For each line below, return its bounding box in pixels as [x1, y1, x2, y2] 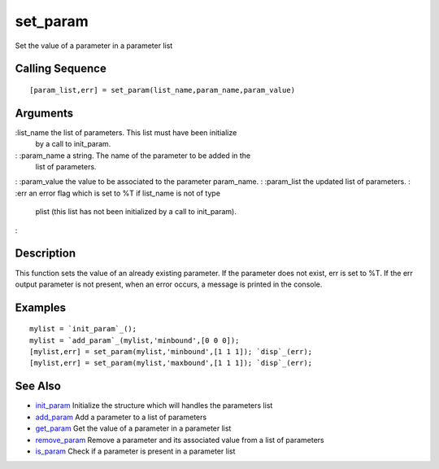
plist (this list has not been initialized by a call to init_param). [35, 207, 237, 217]
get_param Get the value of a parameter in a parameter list [35, 423, 232, 433]
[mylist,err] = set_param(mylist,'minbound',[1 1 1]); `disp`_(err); [29, 347, 313, 357]
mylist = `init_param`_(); [29, 324, 137, 334]
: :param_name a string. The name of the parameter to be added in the [15, 151, 251, 160]
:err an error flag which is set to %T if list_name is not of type [15, 188, 221, 198]
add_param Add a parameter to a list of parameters [35, 412, 207, 422]
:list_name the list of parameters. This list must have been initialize [15, 127, 237, 138]
